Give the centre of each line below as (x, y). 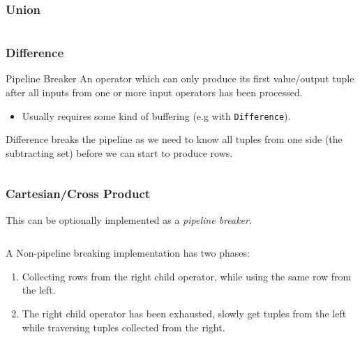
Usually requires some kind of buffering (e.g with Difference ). (156, 115)
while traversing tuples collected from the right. (123, 327)
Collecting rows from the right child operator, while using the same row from (187, 276)
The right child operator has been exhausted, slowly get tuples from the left (184, 314)
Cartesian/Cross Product (78, 194)
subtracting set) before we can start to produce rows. (119, 152)
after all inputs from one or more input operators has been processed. (154, 92)
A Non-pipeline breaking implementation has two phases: (128, 253)
